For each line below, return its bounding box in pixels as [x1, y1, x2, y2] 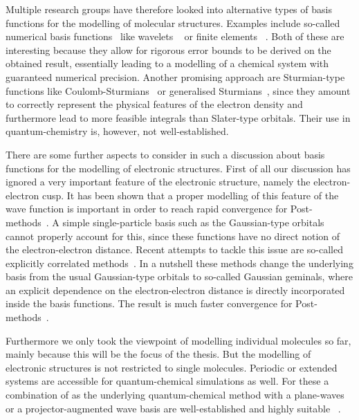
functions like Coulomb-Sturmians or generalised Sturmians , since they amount [6, 83, 351, 98]
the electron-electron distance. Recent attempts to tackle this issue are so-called [6, 242, 343, 257]
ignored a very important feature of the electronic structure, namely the [6, 174, 311, 189]
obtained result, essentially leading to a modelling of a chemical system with [6, 56, 329, 71]
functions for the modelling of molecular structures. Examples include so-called [6, 15, 340, 30]
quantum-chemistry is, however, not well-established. [6, 124, 229, 138]
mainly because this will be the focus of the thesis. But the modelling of [6, 347, 311, 361]
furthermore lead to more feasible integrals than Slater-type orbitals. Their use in [6, 110, 351, 125]
